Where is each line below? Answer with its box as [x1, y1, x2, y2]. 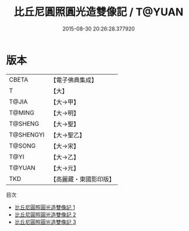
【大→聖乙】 [50, 130, 86, 139]
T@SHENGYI [9, 130, 45, 139]
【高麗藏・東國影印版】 [50, 175, 116, 183]
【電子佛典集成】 [50, 76, 98, 84]
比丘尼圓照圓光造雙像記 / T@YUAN [14, 5, 184, 19]
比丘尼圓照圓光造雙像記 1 [14, 203, 75, 210]
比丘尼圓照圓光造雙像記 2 [14, 211, 76, 218]
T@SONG [9, 142, 36, 150]
